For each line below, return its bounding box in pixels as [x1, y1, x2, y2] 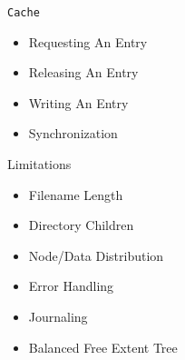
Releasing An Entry [28, 63, 139, 82]
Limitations [7, 155, 72, 174]
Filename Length [28, 185, 123, 204]
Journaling [28, 307, 88, 325]
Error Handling [28, 276, 114, 295]
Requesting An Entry [28, 32, 148, 51]
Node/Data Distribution [28, 245, 164, 265]
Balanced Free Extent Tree [28, 337, 178, 356]
